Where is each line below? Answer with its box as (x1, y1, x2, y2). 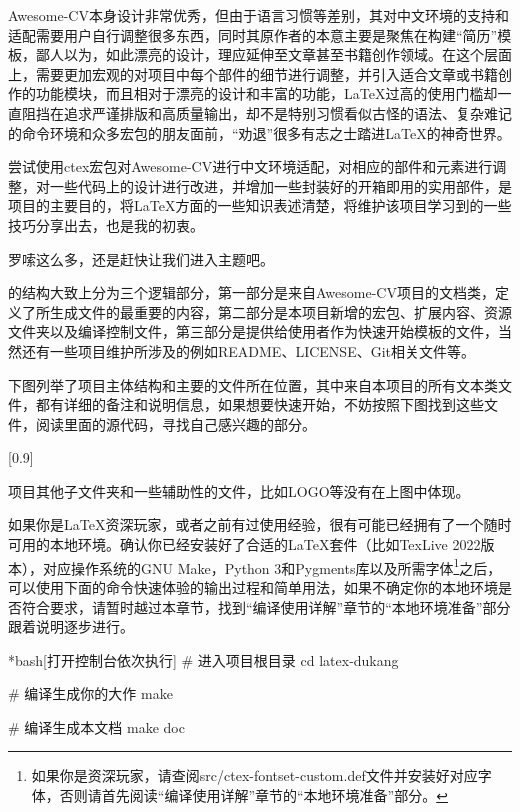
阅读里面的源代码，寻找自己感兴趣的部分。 (35, 413, 316, 434)
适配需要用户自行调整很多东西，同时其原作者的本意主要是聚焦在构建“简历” (8, 24, 498, 45)
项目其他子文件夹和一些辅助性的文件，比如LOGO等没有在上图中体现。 (8, 480, 470, 501)
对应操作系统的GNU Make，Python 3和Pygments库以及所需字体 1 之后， (42, 554, 502, 578)
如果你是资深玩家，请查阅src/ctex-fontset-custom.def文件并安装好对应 (31, 765, 478, 786)
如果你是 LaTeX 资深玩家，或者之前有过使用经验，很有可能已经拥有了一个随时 (8, 514, 512, 535)
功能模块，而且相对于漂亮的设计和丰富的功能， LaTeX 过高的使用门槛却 (35, 83, 498, 104)
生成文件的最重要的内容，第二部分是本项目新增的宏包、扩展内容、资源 (49, 301, 512, 322)
